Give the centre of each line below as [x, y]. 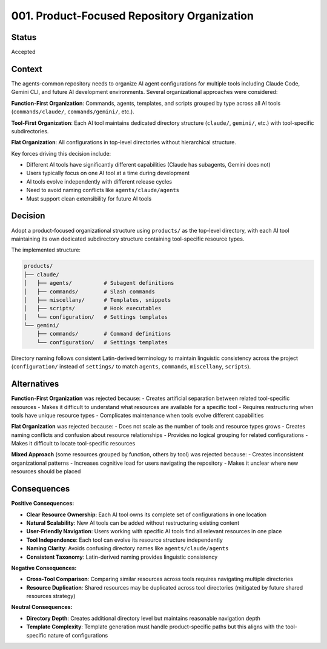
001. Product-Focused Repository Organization [133, 16]
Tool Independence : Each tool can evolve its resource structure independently [125, 540]
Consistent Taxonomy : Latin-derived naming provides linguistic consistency [122, 557]
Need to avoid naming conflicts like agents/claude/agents [103, 190]
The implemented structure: [46, 250]
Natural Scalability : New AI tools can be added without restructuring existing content [133, 523]
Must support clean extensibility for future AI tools [89, 198]
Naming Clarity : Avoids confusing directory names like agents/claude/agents [127, 548]
